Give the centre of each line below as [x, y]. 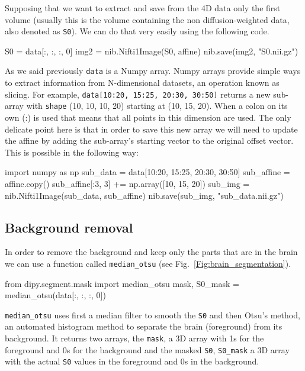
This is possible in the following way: [72, 152]
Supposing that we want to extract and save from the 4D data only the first [143, 8]
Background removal [69, 227]
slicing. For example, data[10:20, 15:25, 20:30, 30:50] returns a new [138, 94]
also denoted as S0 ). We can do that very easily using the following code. [137, 31]
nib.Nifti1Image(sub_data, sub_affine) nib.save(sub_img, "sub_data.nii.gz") [144, 195]
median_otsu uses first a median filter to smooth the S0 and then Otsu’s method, [152, 314]
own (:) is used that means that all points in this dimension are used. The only [148, 117]
